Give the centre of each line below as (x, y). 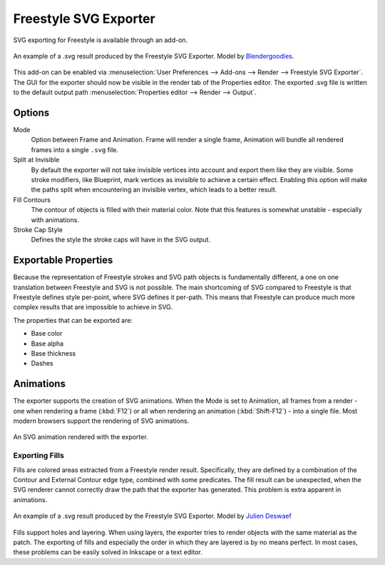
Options (31, 112)
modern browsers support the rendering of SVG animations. (101, 421)
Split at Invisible (36, 160)
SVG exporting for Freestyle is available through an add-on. (101, 40)
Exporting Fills (38, 456)
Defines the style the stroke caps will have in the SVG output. (120, 240)
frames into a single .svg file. (75, 149)
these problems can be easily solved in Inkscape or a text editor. (108, 552)
